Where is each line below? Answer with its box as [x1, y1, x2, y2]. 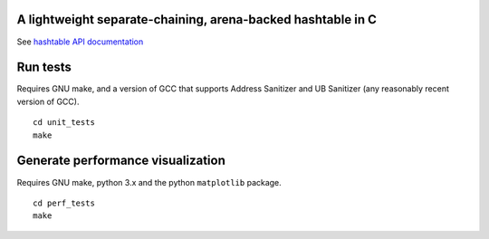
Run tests [16, 60, 72, 75]
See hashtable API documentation [16, 36, 144, 47]
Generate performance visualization [16, 153, 225, 168]
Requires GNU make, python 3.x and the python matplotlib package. [16, 177, 283, 187]
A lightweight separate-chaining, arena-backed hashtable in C [16, 12, 378, 27]
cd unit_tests [33, 118, 95, 128]
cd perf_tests [33, 197, 95, 208]
